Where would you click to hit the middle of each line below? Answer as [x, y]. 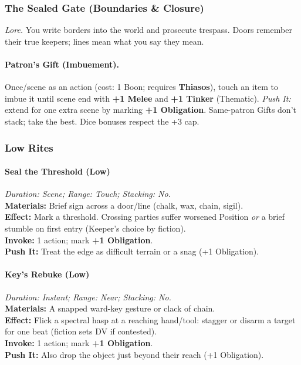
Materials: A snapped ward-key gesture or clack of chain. [110, 308]
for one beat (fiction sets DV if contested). [81, 331]
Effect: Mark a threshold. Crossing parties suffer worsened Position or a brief [145, 217]
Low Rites [29, 147]
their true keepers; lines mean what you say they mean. [104, 41]
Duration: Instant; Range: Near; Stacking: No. [88, 297]
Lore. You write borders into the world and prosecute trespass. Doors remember [148, 30]
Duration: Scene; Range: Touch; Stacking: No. [88, 194]
